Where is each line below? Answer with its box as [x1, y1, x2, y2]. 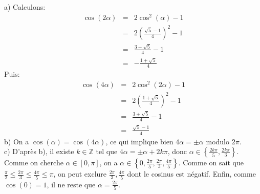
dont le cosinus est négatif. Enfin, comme [127, 168, 256, 179]
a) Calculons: [4, 2, 46, 12]
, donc [167, 146, 187, 157]
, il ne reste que [47, 179, 96, 189]
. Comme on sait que [178, 157, 244, 168]
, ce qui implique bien [105, 136, 174, 146]
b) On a [4, 136, 29, 146]
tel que [96, 146, 118, 157]
